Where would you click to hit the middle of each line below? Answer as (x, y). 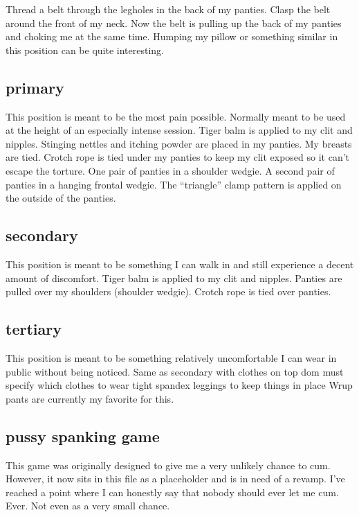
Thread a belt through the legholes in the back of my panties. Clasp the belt (168, 9)
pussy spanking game (83, 436)
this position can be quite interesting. (85, 50)
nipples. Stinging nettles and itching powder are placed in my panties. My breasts (179, 143)
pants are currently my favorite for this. (90, 398)
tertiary (34, 329)
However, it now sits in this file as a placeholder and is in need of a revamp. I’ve (175, 479)
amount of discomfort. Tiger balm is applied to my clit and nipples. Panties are (174, 278)
